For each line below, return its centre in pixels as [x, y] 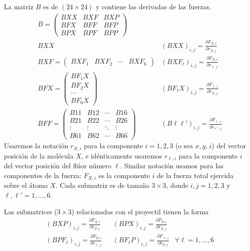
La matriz [19, 6]
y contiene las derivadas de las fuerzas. [153, 6]
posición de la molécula [39, 155]
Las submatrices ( [31, 211]
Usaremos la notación [36, 146]
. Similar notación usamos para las [172, 166]
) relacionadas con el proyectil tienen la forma [140, 211]
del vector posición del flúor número [58, 166]
